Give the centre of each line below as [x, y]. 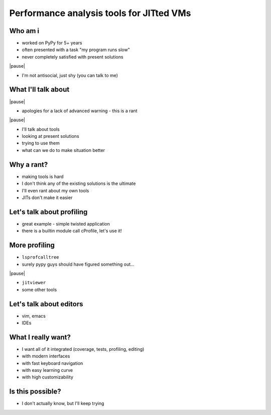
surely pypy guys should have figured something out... [78, 264]
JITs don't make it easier [47, 197]
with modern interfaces [46, 356]
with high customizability [48, 377]
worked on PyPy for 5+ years [52, 43]
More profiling [32, 245]
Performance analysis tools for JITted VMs [100, 13]
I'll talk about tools [41, 129]
